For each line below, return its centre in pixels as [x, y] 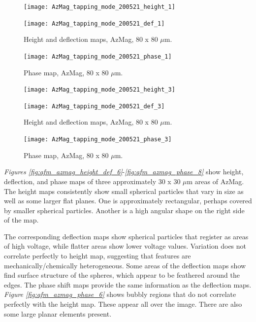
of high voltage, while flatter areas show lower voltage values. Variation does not [125, 246]
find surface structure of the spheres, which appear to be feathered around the [122, 275]
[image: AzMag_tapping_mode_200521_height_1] [99, 7]
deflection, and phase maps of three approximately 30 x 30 [92, 181]
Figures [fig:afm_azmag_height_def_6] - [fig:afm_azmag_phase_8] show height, [124, 172]
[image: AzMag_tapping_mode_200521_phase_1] [98, 56]
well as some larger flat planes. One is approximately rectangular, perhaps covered [128, 201]
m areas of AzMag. [215, 181]
